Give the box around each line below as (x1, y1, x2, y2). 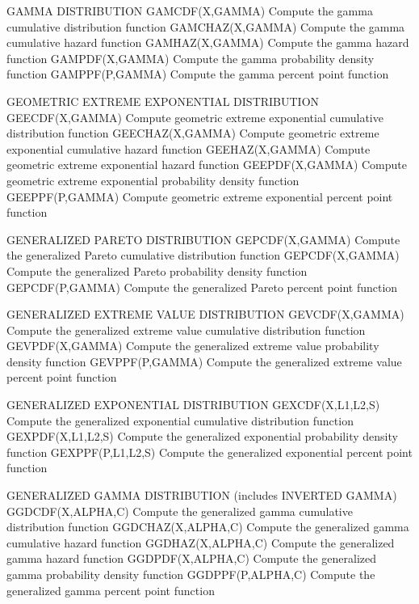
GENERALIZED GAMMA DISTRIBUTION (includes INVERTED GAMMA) (6, 487, 397, 504)
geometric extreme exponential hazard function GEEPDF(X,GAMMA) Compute (6, 156, 407, 173)
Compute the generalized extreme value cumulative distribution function (6, 321, 366, 338)
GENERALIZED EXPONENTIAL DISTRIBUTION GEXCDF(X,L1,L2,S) (6, 396, 380, 413)
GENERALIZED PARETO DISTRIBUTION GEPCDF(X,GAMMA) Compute (6, 230, 400, 247)
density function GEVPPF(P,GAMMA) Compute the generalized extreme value (6, 353, 402, 370)
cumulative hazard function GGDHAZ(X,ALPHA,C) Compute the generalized (6, 534, 395, 551)
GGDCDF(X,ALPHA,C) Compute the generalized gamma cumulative (6, 502, 353, 519)
